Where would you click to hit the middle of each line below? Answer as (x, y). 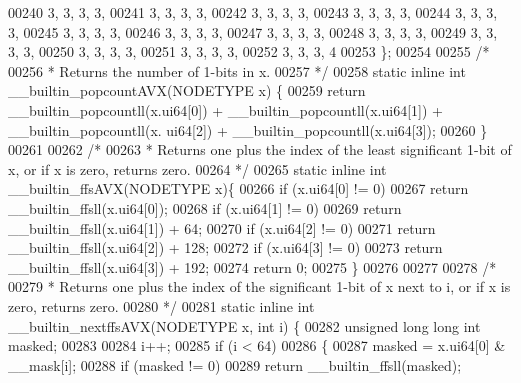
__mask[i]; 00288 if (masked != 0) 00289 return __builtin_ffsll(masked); (235, 364)
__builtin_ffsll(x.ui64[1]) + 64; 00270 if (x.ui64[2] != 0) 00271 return (222, 227)
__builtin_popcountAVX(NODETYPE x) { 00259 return (187, 90)
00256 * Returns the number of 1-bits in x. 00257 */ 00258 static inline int (237, 70)
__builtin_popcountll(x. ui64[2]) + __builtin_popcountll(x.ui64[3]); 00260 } (248, 129)
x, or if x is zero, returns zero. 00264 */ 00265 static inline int (197, 168)
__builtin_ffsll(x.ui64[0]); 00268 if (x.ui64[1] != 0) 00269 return (205, 207)
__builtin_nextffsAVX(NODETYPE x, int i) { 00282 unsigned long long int (244, 325)
